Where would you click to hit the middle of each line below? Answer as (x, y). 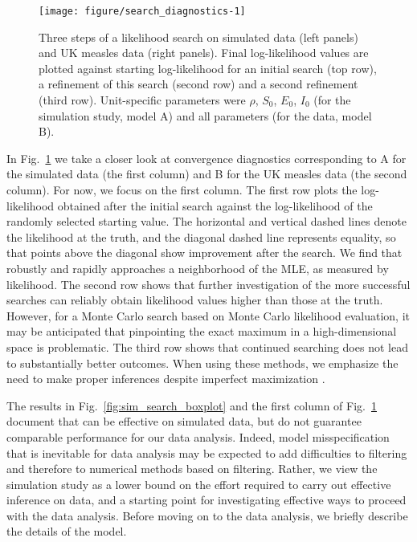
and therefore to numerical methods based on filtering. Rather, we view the (192, 469)
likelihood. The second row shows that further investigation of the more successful (208, 284)
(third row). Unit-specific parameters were (142, 100)
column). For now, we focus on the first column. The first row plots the (182, 189)
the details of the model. (67, 531)
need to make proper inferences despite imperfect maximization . (166, 379)
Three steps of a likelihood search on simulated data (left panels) (198, 37)
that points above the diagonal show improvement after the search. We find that (204, 253)
